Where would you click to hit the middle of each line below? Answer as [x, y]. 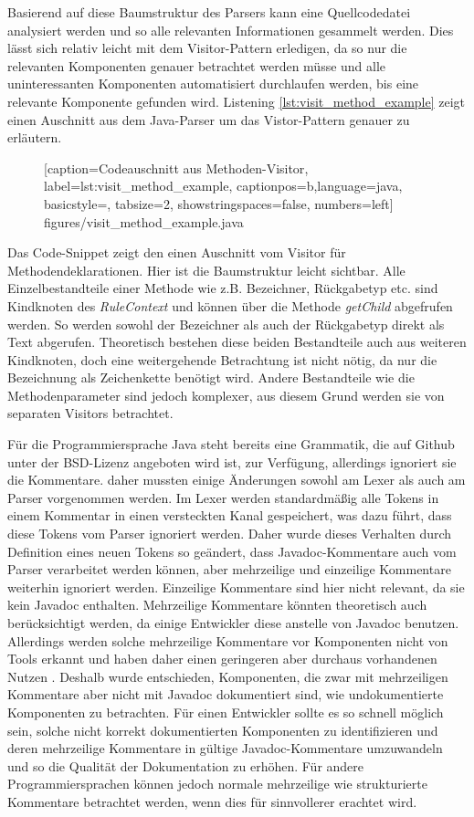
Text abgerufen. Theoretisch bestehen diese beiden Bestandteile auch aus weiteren [237, 342]
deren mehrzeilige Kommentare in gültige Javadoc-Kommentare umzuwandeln [225, 748]
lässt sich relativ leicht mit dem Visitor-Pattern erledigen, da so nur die [207, 48]
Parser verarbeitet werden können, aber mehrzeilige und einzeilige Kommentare [229, 569]
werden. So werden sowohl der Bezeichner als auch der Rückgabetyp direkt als [226, 324]
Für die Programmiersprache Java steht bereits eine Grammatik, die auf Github [231, 444]
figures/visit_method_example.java [144, 221]
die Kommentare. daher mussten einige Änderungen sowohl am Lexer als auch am [237, 480]
